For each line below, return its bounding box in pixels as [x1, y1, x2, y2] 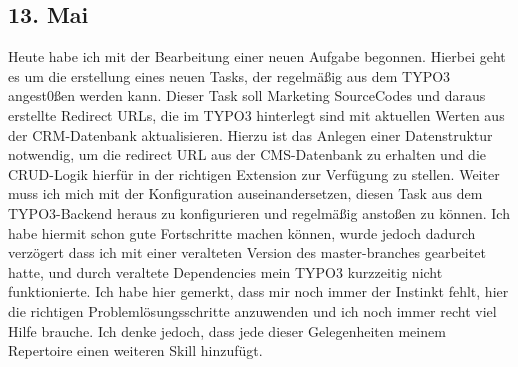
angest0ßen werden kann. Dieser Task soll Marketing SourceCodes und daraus [8, 85, 486, 106]
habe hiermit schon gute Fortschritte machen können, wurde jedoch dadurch [8, 222, 476, 243]
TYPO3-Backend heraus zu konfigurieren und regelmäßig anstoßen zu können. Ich [8, 202, 510, 223]
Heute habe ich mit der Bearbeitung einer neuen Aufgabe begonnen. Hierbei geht [8, 46, 506, 67]
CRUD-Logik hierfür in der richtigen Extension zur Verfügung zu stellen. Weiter [8, 163, 500, 184]
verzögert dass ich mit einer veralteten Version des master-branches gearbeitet [8, 242, 486, 263]
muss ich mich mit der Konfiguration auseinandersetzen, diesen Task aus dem [8, 183, 483, 204]
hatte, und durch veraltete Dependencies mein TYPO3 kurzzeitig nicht [8, 261, 443, 282]
